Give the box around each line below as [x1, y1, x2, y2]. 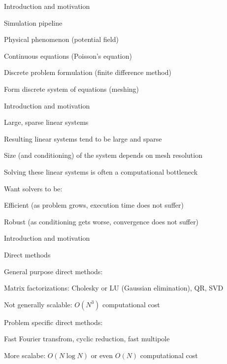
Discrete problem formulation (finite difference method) [4, 67, 171, 77]
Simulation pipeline [4, 17, 63, 28]
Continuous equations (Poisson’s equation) [4, 50, 132, 61]
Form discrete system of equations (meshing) [4, 83, 139, 94]
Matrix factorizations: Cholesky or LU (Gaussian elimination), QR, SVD [4, 283, 224, 293]
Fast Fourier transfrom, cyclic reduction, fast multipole [4, 333, 170, 344]
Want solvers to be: [4, 183, 63, 193]
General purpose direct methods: [4, 266, 103, 276]
